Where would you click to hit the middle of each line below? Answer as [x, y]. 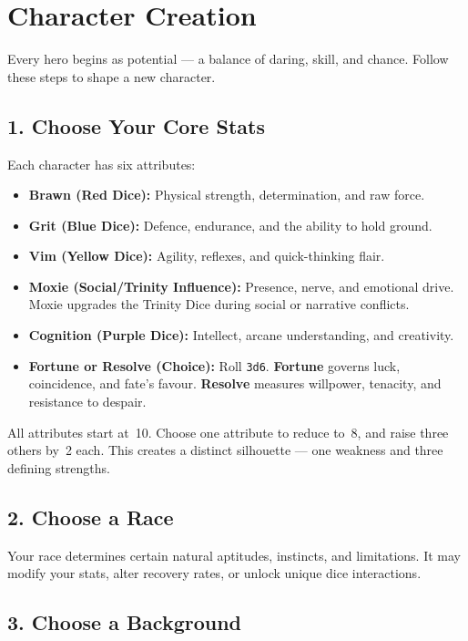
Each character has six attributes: [102, 164]
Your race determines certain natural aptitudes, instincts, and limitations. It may [234, 555]
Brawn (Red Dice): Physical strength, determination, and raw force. [227, 195]
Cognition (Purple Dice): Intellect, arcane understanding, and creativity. [241, 335]
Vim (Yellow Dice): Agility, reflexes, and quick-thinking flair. [207, 256]
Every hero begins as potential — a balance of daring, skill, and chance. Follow [228, 59]
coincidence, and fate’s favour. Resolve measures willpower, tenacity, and [235, 383]
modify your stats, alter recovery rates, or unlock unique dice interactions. [214, 573]
